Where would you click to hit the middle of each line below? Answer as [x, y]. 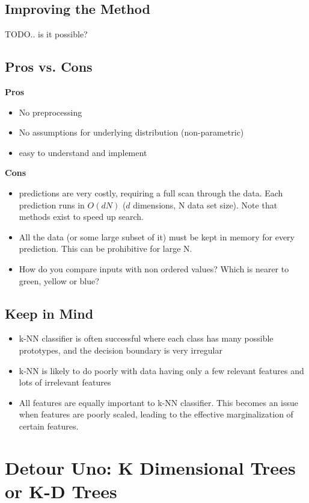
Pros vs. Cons [49, 67]
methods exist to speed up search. [81, 217]
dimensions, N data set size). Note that [205, 205]
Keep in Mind [49, 313]
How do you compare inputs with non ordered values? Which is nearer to [154, 268]
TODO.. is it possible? [46, 34]
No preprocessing [50, 112]
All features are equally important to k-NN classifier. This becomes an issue [159, 402]
